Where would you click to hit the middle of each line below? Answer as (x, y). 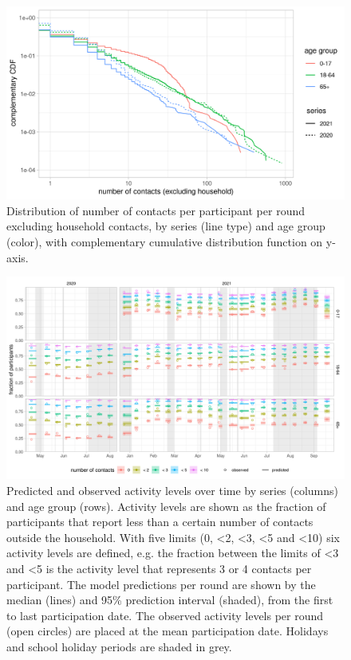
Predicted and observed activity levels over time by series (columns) (173, 491)
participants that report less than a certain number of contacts (160, 522)
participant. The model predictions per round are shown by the (161, 584)
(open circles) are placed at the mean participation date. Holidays (168, 631)
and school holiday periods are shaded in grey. (119, 646)
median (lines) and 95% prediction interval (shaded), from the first (170, 600)
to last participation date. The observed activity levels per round (165, 615)
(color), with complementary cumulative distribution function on (165, 242)
